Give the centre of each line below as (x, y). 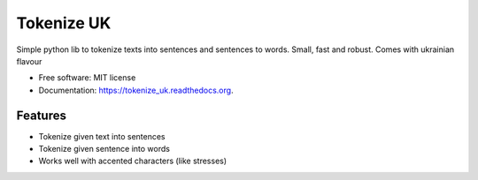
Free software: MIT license (87, 78)
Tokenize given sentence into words (104, 149)
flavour (29, 61)
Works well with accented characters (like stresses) (133, 161)
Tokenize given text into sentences (102, 136)
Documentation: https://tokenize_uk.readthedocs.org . (136, 90)
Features (41, 115)
